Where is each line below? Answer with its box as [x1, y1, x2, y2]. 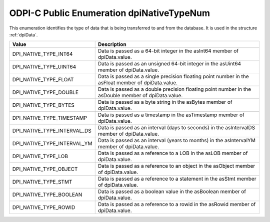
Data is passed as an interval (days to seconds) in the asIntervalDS [97, 124, 255, 131]
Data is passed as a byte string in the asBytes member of [97, 99, 232, 106]
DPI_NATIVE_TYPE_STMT [12, 179, 72, 186]
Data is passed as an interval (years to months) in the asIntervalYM [97, 137, 256, 144]
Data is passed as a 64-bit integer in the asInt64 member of [97, 47, 239, 54]
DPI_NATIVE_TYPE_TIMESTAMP [12, 115, 87, 122]
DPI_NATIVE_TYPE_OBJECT [12, 166, 78, 173]
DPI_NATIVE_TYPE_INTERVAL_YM [12, 140, 92, 147]
